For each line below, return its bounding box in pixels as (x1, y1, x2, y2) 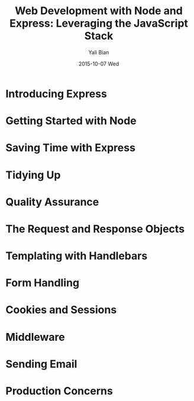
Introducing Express (5, 87, 107, 100)
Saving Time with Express (5, 141, 135, 155)
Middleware (5, 330, 66, 344)
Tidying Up (5, 168, 61, 181)
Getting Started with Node (5, 114, 137, 128)
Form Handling (5, 276, 80, 290)
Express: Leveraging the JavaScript (9, 17, 189, 30)
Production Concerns (5, 384, 113, 397)
